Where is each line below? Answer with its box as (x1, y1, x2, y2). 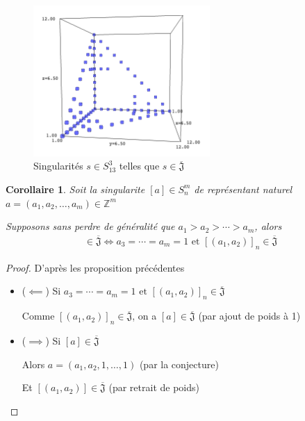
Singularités (33, 158, 83, 173)
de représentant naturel (194, 181, 292, 196)
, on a (132, 308, 157, 323)
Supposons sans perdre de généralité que (6, 219, 175, 233)
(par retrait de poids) (108, 380, 199, 395)
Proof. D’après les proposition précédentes (6, 260, 185, 274)
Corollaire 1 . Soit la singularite (6, 181, 145, 196)
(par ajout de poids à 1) (198, 308, 301, 323)
